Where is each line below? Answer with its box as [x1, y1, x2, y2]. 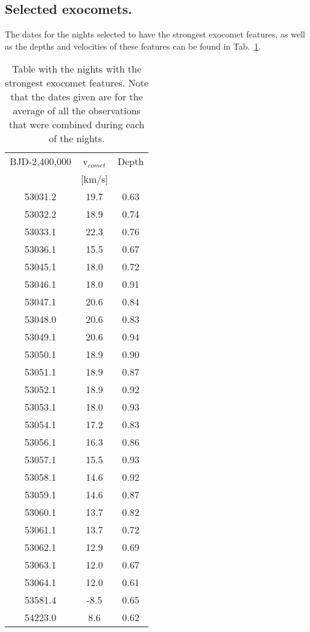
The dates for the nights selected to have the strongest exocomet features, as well [5, 28, 305, 41]
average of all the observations [13, 103, 141, 118]
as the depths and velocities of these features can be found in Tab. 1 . [5, 39, 261, 52]
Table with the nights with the [12, 62, 142, 76]
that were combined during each [8, 117, 145, 132]
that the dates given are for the [10, 90, 143, 104]
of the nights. [48, 131, 105, 146]
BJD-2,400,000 [10, 154, 72, 169]
